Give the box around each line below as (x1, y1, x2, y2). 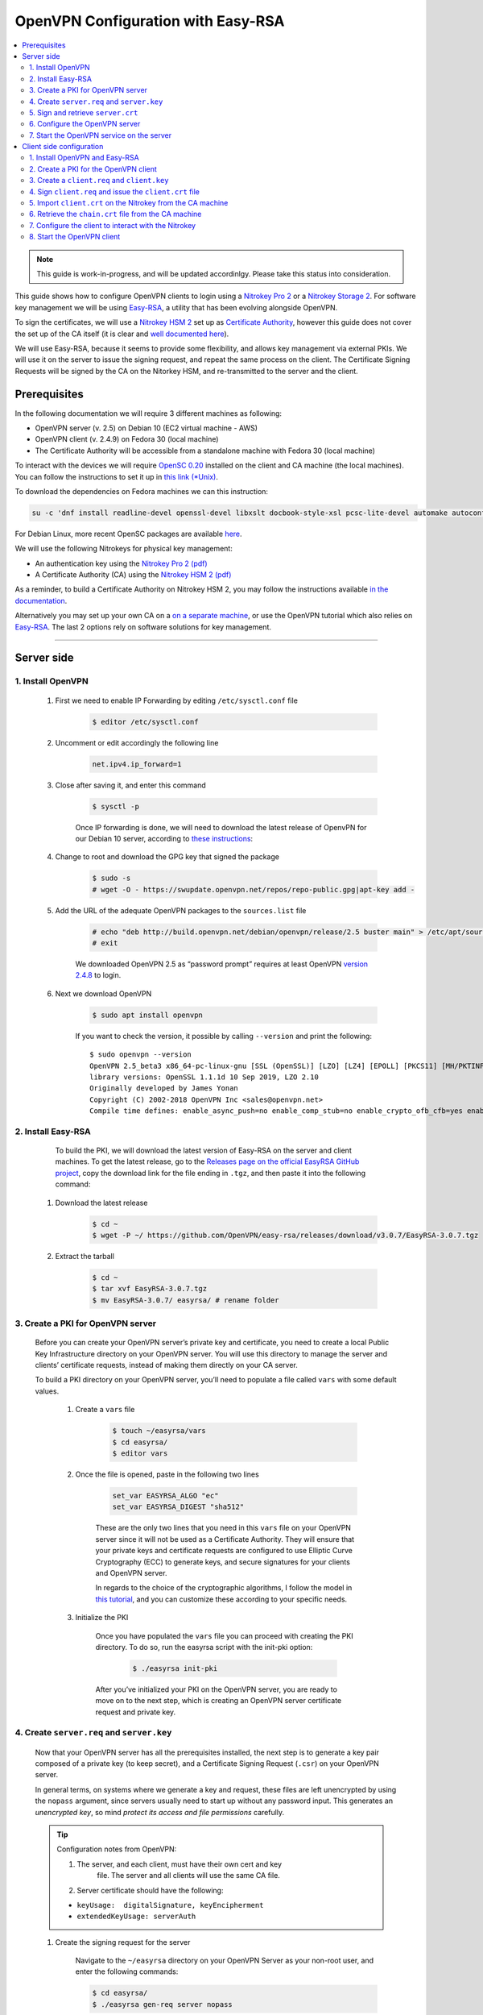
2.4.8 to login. (75, 970, 122, 980)
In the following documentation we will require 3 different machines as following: (14, 408, 282, 418)
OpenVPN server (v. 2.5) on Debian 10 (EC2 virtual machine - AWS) (35, 423, 258, 433)
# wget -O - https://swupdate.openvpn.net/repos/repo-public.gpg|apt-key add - (92, 885, 415, 894)
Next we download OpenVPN (55, 988, 152, 999)
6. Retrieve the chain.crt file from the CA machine (29, 210, 202, 219)
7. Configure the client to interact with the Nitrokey (29, 220, 196, 230)
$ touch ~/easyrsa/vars (112, 1427, 207, 1435)
